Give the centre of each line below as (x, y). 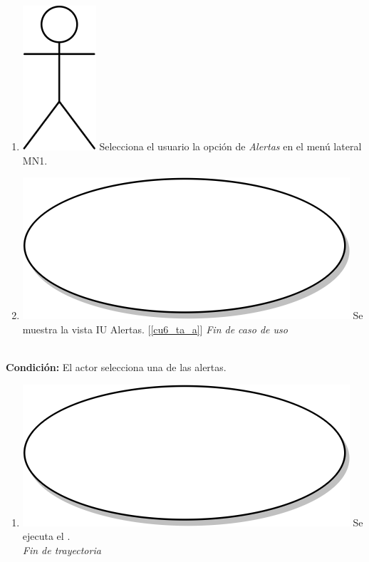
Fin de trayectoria (62, 550)
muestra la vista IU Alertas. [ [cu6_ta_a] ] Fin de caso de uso (155, 329)
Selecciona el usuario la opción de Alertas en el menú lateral (230, 146)
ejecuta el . (46, 536)
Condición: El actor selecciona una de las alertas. (116, 366)
